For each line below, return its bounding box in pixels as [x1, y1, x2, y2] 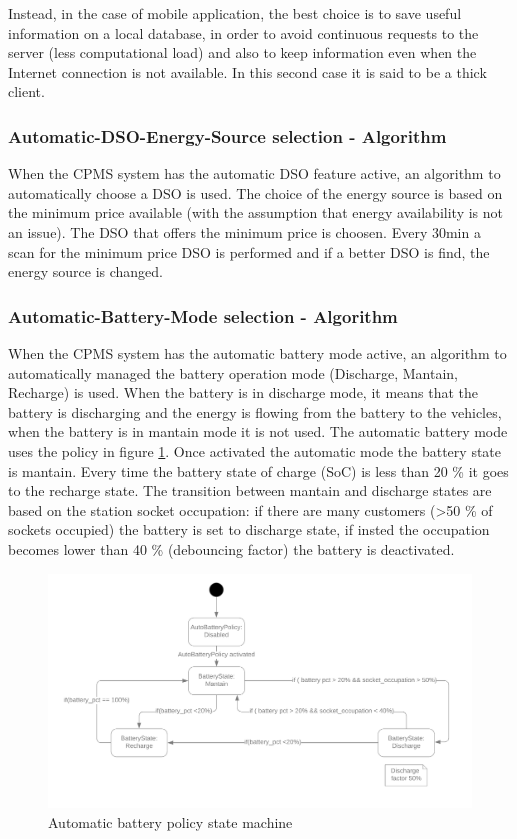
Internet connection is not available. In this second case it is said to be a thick [8, 61, 487, 82]
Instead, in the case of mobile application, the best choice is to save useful [8, 3, 462, 23]
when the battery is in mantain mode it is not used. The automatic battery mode [8, 421, 508, 442]
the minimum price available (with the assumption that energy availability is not [8, 202, 503, 223]
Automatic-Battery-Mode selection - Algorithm [8, 303, 398, 328]
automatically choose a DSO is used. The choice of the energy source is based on [8, 182, 503, 203]
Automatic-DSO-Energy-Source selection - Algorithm [8, 123, 447, 148]
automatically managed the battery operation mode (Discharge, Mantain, [8, 362, 458, 383]
